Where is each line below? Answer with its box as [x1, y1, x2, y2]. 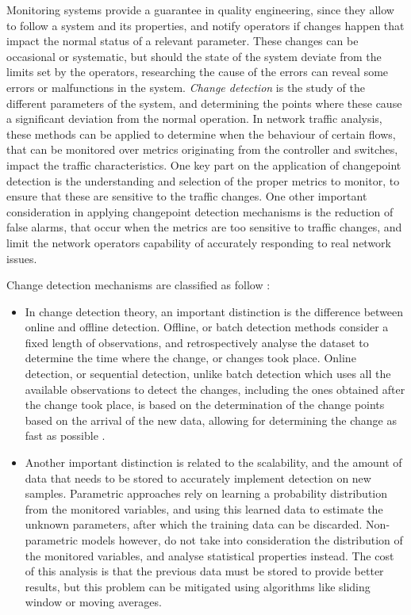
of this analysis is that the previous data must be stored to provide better [25, 563, 384, 579]
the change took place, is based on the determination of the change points [25, 396, 385, 413]
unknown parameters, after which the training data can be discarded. [25, 516, 363, 533]
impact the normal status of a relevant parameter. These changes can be [6, 32, 359, 49]
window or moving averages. [25, 594, 162, 610]
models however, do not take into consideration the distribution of [81, 532, 403, 548]
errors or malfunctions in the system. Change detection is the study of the [6, 78, 365, 95]
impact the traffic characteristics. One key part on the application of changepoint [6, 156, 401, 173]
